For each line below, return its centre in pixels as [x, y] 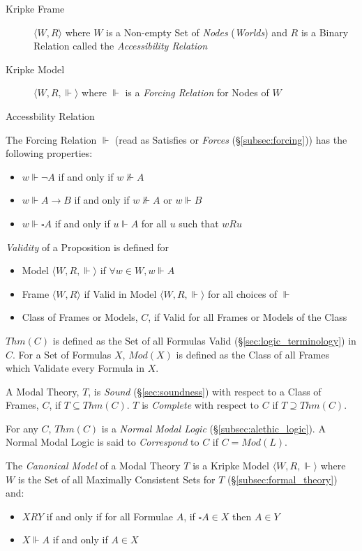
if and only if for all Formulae [110, 516]
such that [199, 223]
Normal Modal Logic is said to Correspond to [103, 442]
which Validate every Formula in [75, 368]
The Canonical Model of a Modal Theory [93, 466]
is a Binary [325, 32]
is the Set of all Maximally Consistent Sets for [116, 479]
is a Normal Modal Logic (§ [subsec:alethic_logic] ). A [213, 428]
